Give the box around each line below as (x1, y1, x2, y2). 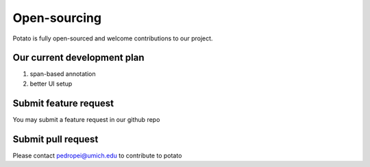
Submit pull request (12, 133, 99, 145)
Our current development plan (12, 52, 145, 64)
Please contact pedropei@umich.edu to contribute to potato (12, 151, 182, 159)
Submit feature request (12, 97, 114, 109)
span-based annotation (29, 70, 96, 78)
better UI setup (29, 79, 73, 88)
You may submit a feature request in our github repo (12, 115, 160, 123)
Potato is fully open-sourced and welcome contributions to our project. (12, 34, 213, 42)
